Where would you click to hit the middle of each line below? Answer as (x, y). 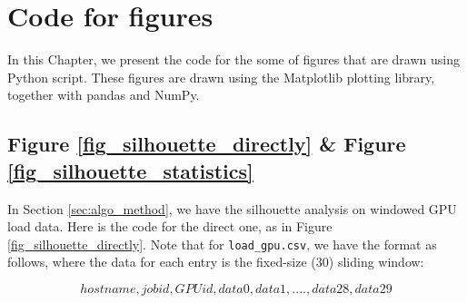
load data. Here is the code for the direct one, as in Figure (170, 226)
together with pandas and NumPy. (104, 95)
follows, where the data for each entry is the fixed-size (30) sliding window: (216, 262)
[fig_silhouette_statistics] (130, 170)
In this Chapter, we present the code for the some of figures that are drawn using (233, 59)
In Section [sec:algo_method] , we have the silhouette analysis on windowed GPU (232, 208)
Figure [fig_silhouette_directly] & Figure (207, 144)
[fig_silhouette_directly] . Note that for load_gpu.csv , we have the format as (222, 244)
